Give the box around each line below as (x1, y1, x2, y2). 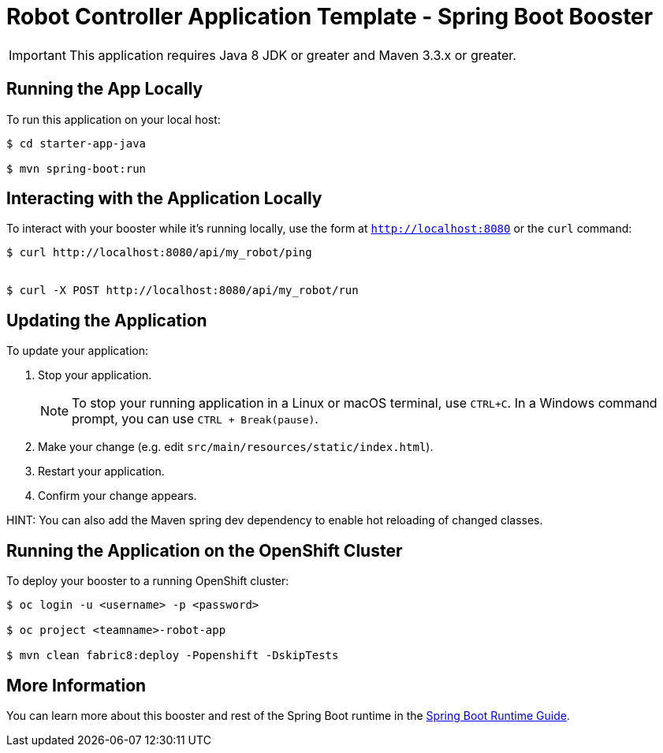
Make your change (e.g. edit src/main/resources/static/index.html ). (38, 440, 434, 454)
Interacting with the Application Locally (6, 188, 322, 209)
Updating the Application (6, 310, 207, 330)
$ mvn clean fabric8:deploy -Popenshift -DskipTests (6, 649, 339, 662)
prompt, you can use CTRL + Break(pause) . (72, 411, 318, 427)
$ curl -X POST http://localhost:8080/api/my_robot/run (6, 284, 359, 297)
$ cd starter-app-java (6, 136, 147, 150)
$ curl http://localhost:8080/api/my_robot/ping (6, 246, 312, 259)
